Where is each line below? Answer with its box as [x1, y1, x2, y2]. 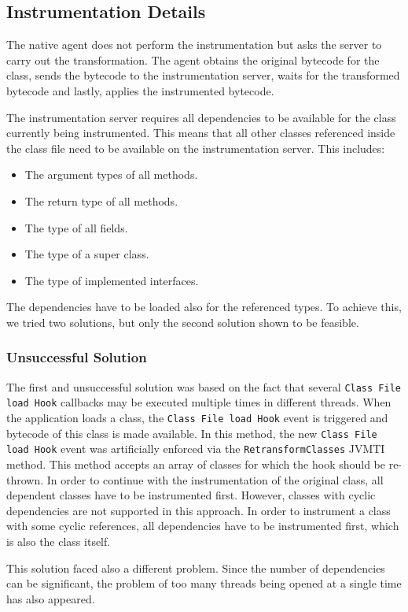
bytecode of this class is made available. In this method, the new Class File [6, 425, 377, 441]
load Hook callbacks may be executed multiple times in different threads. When [6, 394, 391, 410]
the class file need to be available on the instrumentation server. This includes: [6, 139, 385, 156]
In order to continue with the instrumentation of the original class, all [46, 471, 384, 488]
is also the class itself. [6, 532, 111, 549]
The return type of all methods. [24, 192, 178, 209]
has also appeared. [6, 590, 95, 606]
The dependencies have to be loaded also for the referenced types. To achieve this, [6, 299, 402, 315]
